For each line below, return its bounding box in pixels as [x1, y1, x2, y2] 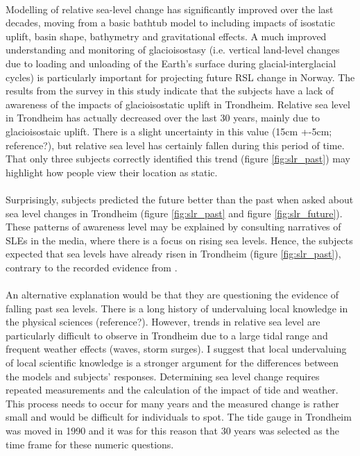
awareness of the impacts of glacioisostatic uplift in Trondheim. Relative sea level [6, 96, 350, 111]
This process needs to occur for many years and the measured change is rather [6, 396, 339, 410]
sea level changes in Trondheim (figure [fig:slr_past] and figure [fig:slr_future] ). [6, 205, 343, 220]
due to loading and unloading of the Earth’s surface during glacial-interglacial [6, 56, 336, 70]
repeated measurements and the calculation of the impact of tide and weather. [6, 382, 338, 397]
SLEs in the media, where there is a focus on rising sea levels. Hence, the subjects [6, 233, 353, 247]
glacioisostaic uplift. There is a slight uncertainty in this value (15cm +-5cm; [6, 124, 332, 138]
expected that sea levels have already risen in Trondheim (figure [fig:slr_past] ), [6, 246, 341, 261]
